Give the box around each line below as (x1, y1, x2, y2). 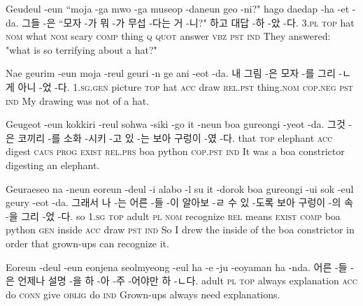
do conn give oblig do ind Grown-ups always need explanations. (6, 286, 280, 301)
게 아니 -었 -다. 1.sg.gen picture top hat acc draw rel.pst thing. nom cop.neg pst (6, 79, 353, 94)
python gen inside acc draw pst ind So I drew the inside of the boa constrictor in (6, 222, 355, 237)
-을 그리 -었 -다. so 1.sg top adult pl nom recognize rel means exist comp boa (6, 208, 341, 223)
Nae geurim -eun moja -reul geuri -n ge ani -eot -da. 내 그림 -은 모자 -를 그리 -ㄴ (6, 66, 352, 80)
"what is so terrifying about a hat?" (6, 42, 157, 57)
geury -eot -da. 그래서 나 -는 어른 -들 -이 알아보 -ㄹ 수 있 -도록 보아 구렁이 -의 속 (6, 195, 353, 210)
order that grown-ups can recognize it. (6, 235, 169, 250)
